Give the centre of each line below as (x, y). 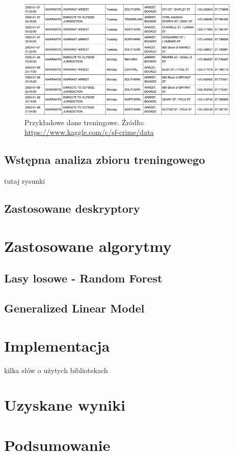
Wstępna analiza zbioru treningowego (105, 160)
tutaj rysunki (25, 181)
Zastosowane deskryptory (72, 208)
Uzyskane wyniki (65, 405)
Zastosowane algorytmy (88, 246)
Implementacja (57, 345)
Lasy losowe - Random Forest (83, 278)
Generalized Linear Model (74, 308)
